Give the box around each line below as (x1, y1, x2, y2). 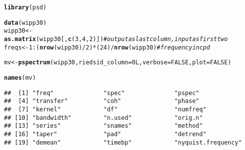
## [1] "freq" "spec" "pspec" (4, 89, 199, 97)
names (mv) (4, 74, 36, 81)
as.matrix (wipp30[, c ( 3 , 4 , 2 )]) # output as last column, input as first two (4, 35, 228, 43)
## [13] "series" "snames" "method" (4, 122, 203, 130)
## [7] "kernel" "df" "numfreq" (4, 105, 207, 113)
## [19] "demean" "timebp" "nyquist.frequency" (4, 139, 242, 146)
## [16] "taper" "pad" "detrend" (4, 130, 207, 138)
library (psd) (4, 4, 47, 11)
